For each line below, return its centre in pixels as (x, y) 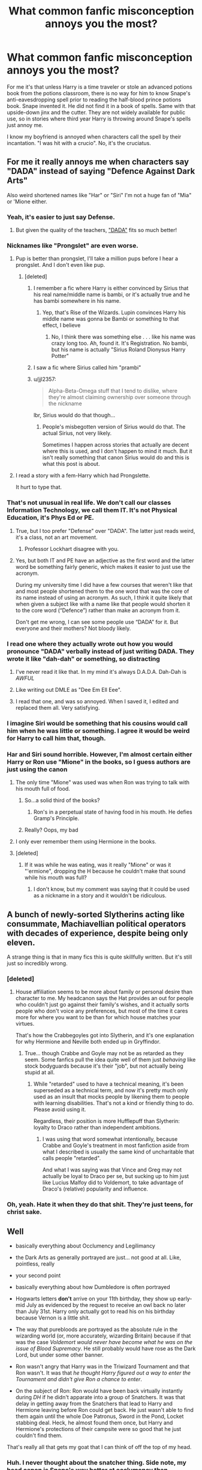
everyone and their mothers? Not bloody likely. (73, 628)
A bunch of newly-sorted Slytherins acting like (96, 915)
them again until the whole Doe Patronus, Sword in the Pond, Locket (100, 1416)
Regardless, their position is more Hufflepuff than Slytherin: (107, 1121)
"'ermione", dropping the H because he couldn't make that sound (105, 871)
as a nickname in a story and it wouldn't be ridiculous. (100, 896)
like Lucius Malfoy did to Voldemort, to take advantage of (113, 1183)
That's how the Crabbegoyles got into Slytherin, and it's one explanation (105, 1035)
